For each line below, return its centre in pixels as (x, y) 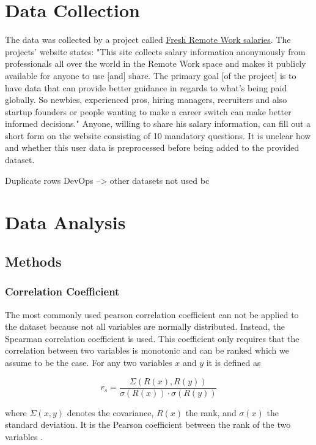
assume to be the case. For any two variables (89, 362)
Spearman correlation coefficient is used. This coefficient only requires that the (152, 338)
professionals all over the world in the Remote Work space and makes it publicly (156, 63)
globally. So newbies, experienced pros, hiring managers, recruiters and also (146, 100)
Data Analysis (65, 222)
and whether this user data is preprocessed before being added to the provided (152, 147)
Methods (33, 261)
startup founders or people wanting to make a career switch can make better (148, 111)
